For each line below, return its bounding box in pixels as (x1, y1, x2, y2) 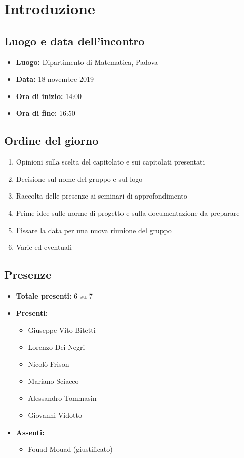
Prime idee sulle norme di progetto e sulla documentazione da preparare (16, 207, 240, 218)
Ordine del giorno (4, 133, 99, 148)
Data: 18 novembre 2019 (16, 74, 94, 84)
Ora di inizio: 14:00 (16, 90, 82, 101)
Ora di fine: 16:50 (16, 108, 75, 118)
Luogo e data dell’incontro (4, 32, 145, 48)
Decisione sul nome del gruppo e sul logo (16, 173, 143, 184)
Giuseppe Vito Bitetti (28, 324, 96, 335)
